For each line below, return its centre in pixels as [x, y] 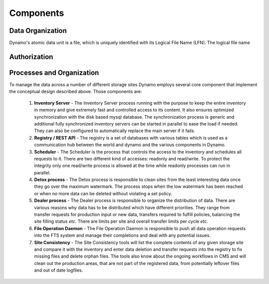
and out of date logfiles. [59, 270]
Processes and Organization [54, 72]
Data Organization [38, 31]
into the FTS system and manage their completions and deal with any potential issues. [123, 235]
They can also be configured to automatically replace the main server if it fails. [115, 131]
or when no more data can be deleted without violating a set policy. [103, 193]
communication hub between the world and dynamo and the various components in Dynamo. [130, 145]
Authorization [31, 57]
